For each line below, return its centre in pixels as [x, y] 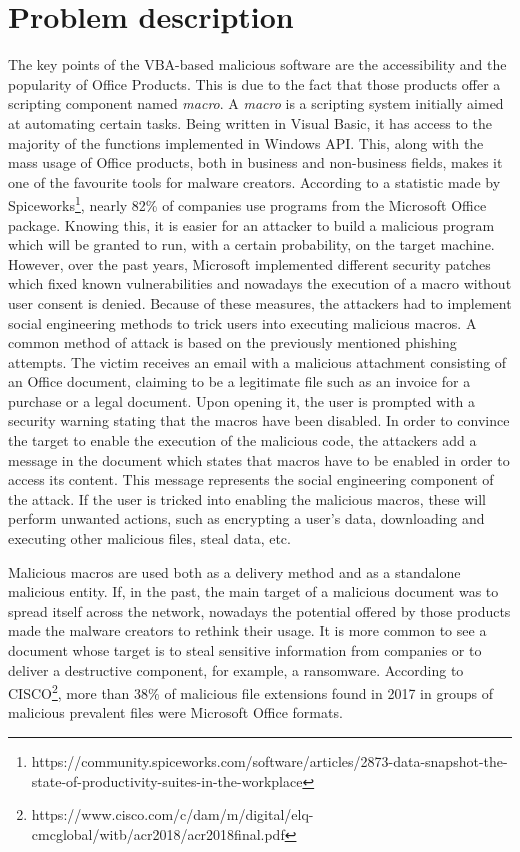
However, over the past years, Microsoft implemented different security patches [249, 263]
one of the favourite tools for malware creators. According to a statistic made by [254, 181]
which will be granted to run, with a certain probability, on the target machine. [251, 244]
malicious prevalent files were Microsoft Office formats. [175, 712]
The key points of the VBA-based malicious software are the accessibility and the [257, 64]
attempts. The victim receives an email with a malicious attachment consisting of [257, 361]
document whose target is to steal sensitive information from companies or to [245, 650]
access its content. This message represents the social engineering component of [251, 479]
